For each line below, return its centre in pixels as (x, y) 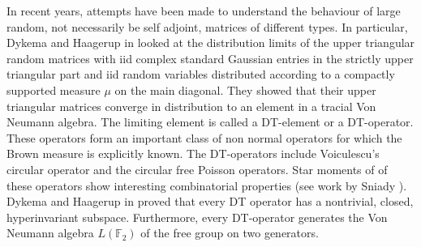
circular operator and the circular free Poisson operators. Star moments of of (197, 169)
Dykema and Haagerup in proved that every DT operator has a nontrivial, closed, (210, 201)
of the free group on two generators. (230, 233)
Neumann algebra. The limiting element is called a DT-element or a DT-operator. (210, 122)
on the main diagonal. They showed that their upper (245, 89)
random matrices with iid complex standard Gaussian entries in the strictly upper (210, 58)
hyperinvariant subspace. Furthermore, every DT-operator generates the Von (197, 217)
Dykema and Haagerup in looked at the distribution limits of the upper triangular (211, 43)
